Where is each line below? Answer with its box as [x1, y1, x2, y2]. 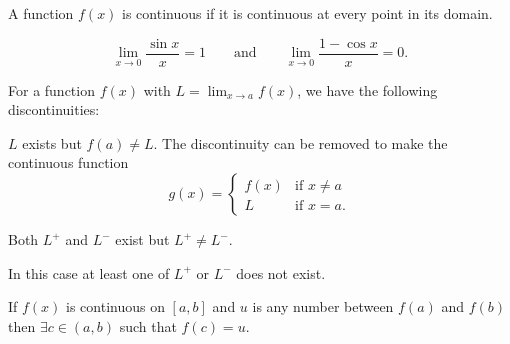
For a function [8, 79, 95, 100]
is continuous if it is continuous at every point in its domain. [122, 3, 493, 23]
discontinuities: [8, 99, 100, 120]
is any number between [252, 296, 394, 317]
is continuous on [66, 296, 165, 317]
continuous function [8, 152, 129, 173]
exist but [115, 229, 170, 250]
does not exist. [236, 262, 326, 283]
